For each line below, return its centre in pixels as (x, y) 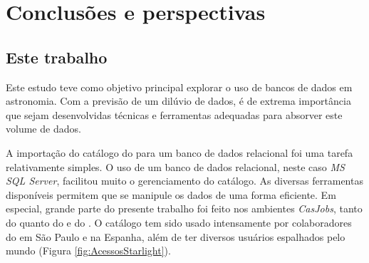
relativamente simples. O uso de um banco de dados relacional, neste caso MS (175, 166)
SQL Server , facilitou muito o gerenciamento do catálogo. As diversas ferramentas (184, 181)
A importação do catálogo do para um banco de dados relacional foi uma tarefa (180, 152)
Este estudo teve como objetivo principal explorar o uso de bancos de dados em (179, 87)
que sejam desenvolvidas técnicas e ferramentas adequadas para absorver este (174, 114)
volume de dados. (43, 129)
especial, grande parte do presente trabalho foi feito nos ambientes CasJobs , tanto (184, 208)
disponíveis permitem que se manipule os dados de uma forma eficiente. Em (171, 194)
